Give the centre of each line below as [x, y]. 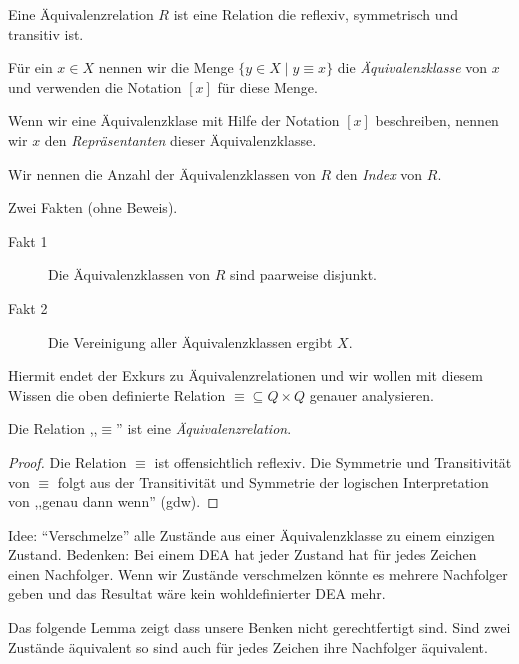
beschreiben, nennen [437, 120]
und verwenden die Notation [95, 86]
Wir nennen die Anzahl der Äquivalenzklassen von [162, 173]
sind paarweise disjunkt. [304, 274]
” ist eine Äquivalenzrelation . [204, 428]
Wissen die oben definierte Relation [117, 394]
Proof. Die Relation [67, 461]
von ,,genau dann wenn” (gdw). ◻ [113, 501]
